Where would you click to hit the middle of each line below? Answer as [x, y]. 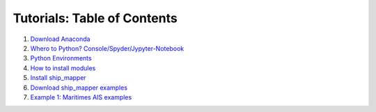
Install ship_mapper [58, 78]
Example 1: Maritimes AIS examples [81, 97]
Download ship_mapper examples [79, 88]
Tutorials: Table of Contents [95, 18]
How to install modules [63, 68]
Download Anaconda [60, 39]
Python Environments [61, 58]
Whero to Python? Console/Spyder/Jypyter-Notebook [107, 48]
